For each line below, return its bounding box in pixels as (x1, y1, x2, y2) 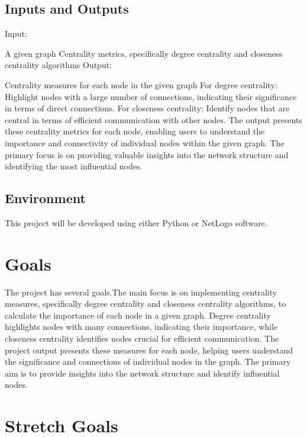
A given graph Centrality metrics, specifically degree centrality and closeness (5, 47, 283, 59)
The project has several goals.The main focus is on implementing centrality (5, 285, 277, 298)
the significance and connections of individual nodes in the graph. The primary (5, 355, 291, 368)
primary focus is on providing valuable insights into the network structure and (5, 148, 289, 160)
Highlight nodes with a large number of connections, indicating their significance (5, 90, 297, 102)
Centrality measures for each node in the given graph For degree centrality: (5, 78, 277, 91)
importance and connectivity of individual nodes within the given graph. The (5, 136, 285, 149)
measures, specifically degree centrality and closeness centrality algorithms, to (5, 297, 286, 310)
